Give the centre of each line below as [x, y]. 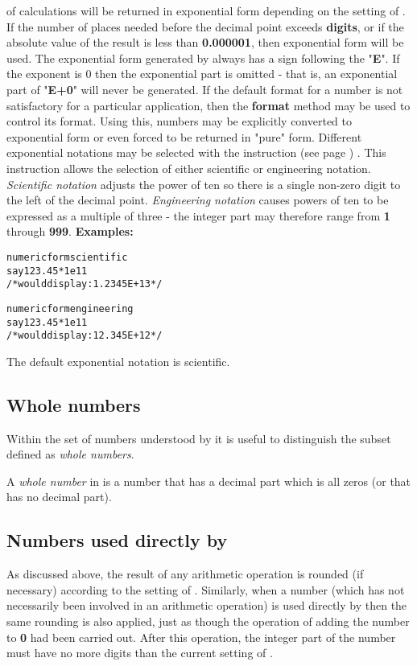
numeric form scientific [67, 257]
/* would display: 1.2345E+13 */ [85, 284]
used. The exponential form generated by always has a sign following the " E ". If [203, 58]
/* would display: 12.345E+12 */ [85, 336]
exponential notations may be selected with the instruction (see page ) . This [196, 152]
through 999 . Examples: [70, 231]
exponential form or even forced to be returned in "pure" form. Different [184, 136]
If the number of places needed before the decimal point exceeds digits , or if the [205, 26]
